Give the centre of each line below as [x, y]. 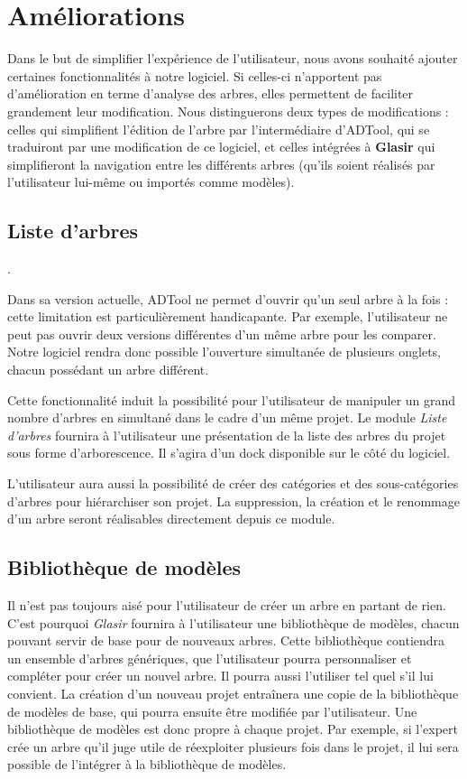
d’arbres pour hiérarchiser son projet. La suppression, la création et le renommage [233, 501]
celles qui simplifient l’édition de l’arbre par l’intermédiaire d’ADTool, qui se [219, 129]
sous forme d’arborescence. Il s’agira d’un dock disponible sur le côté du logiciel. [229, 453]
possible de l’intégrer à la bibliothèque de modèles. [147, 764]
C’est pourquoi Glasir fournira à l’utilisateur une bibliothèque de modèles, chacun [233, 622]
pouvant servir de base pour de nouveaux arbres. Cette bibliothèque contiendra [226, 640]
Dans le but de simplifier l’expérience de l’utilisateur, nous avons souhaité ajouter [233, 58]
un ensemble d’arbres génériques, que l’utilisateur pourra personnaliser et [210, 658]
